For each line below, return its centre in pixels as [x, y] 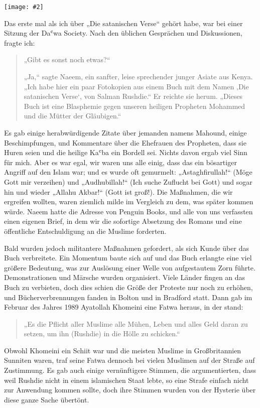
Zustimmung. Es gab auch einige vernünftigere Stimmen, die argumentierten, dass [130, 370]
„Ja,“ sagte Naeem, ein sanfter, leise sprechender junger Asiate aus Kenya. [138, 77]
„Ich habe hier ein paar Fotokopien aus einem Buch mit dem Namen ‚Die [136, 86]
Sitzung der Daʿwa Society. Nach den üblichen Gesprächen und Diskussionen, [123, 33]
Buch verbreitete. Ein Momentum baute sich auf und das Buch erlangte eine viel [128, 258]
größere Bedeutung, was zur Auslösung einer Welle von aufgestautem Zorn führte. [130, 267]
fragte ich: [20, 42]
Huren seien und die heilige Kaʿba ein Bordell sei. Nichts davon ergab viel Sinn [126, 152]
